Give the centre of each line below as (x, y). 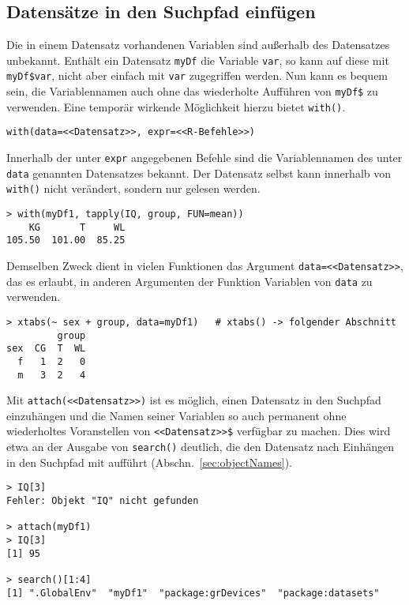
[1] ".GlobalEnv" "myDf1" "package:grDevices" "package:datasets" (193, 593)
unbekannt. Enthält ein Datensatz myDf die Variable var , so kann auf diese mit (198, 60)
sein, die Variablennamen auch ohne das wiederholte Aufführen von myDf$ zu (192, 91)
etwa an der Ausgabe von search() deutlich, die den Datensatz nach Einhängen (201, 447)
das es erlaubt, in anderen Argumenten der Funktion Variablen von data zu (189, 281)
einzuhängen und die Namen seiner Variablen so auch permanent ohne (176, 415)
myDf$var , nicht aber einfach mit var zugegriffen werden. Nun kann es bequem (197, 75)
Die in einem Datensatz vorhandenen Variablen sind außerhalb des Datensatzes (198, 45)
